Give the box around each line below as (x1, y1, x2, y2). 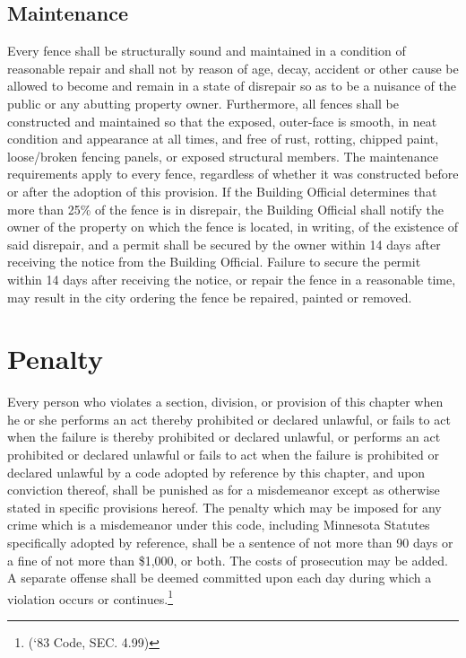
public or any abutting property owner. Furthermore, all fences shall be (7, 93, 400, 112)
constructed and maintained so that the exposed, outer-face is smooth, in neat (7, 111, 437, 130)
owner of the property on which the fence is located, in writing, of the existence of (7, 217, 459, 236)
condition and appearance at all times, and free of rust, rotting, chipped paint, (7, 129, 439, 148)
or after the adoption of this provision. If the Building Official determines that (7, 181, 437, 200)
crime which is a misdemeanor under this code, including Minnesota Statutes (7, 515, 430, 534)
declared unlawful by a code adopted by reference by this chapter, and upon (7, 462, 426, 481)
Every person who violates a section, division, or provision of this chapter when (7, 392, 444, 411)
